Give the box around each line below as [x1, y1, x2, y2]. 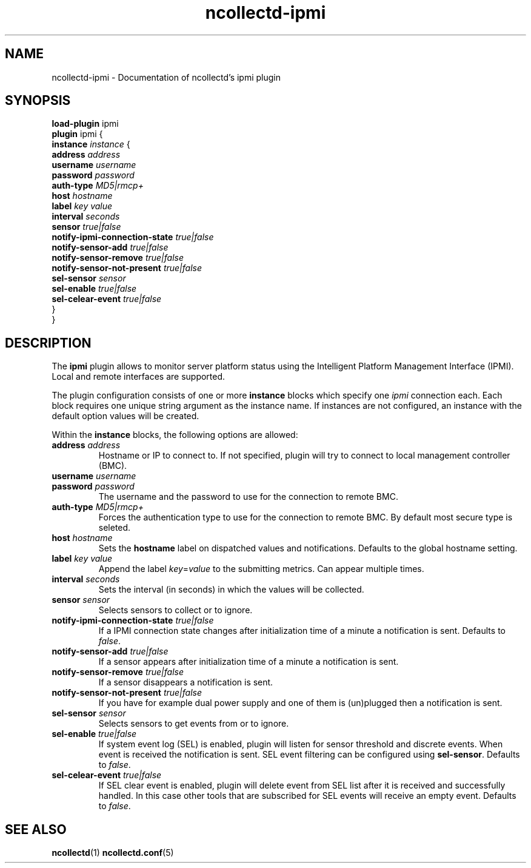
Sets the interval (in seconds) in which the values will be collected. [98, 584, 364, 595]
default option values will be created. [52, 411, 199, 422]
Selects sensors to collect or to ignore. [98, 605, 253, 616]
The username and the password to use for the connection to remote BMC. [98, 491, 398, 502]
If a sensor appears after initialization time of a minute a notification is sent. [98, 656, 399, 667]
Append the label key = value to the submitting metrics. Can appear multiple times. [98, 564, 424, 574]
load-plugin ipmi [52, 118, 119, 129]
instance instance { [52, 139, 130, 150]
